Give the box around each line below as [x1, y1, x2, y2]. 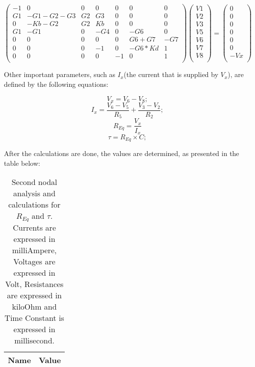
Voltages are [13, 255, 55, 267]
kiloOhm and [12, 300, 57, 312]
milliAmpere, [12, 244, 57, 256]
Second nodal [11, 176, 57, 187]
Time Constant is [4, 312, 64, 323]
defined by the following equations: [4, 79, 108, 89]
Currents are [13, 221, 56, 233]
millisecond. [14, 334, 55, 346]
